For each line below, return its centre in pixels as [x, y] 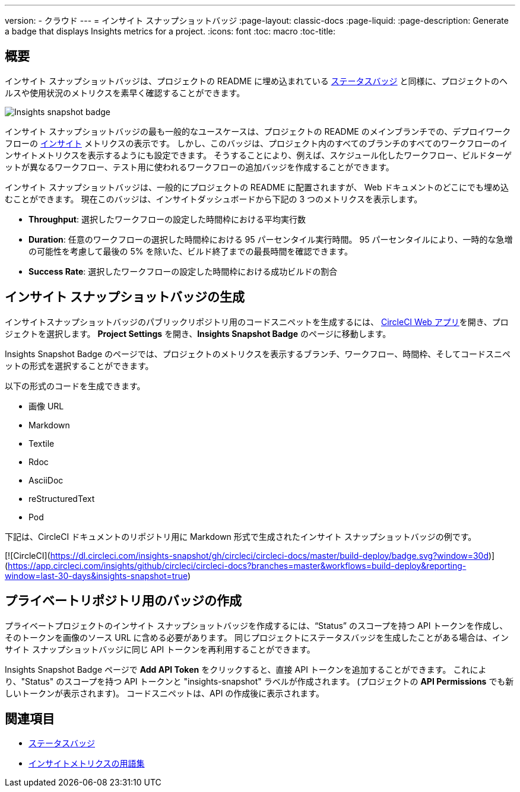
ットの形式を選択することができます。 [79, 365]
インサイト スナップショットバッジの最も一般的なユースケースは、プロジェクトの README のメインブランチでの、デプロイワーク [258, 131]
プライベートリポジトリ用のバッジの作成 [123, 601]
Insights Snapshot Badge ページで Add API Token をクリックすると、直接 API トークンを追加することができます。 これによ [246, 669]
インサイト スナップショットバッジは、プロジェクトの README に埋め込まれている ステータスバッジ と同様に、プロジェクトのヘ [256, 81]
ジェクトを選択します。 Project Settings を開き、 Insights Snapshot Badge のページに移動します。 [198, 333]
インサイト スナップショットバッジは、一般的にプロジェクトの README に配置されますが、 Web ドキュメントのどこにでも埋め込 [257, 187]
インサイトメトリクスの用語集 [87, 764]
